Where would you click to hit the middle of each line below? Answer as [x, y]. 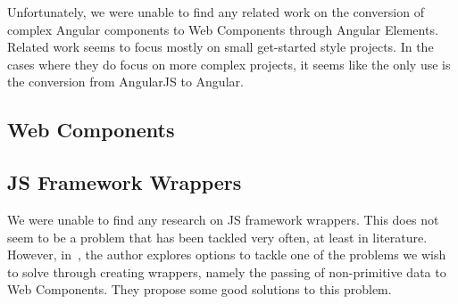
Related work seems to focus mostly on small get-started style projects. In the [221, 47]
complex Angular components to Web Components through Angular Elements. [223, 29]
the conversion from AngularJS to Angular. [125, 82]
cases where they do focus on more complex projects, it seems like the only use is [229, 64]
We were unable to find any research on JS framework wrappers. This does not [223, 219]
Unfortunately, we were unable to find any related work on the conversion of [216, 12]
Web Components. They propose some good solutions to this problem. [200, 289]
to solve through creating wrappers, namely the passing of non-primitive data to [227, 271]
